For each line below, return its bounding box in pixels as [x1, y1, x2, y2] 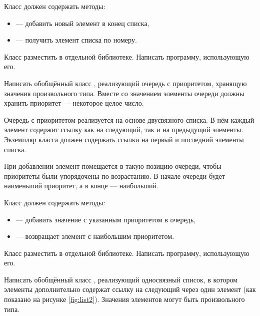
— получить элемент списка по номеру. [15, 35, 137, 45]
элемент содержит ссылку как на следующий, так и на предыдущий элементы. [4, 124, 243, 135]
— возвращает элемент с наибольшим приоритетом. [15, 231, 174, 241]
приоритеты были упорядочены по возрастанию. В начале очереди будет [4, 170, 225, 181]
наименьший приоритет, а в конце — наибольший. [4, 180, 158, 191]
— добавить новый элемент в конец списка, [15, 18, 149, 28]
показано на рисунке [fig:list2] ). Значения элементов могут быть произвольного [4, 294, 245, 304]
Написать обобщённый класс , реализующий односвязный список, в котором [4, 274, 237, 284]
